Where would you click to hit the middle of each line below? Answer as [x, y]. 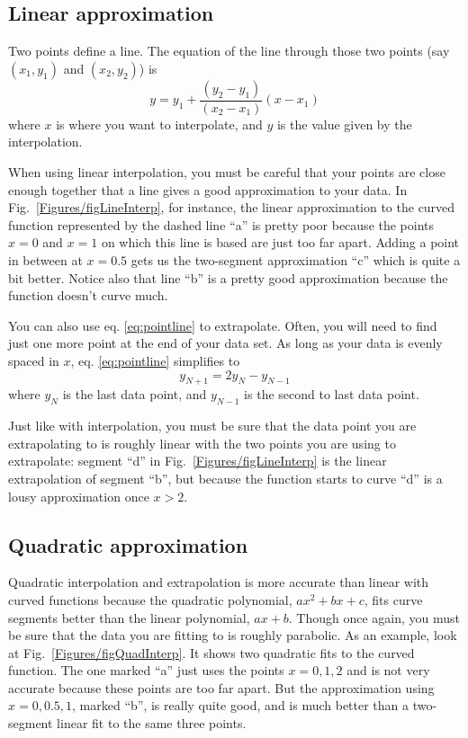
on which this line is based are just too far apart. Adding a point [280, 242]
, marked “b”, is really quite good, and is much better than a [241, 705]
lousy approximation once [79, 496]
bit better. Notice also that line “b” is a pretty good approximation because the [228, 277]
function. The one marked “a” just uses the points [146, 670]
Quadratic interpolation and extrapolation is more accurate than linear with [219, 582]
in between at [45, 259]
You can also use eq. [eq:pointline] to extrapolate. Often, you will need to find [223, 325]
